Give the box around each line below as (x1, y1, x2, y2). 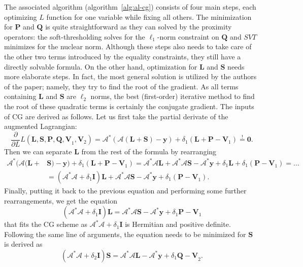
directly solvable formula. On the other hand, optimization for (4, 61, 197, 72)
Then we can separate (4, 146, 72, 156)
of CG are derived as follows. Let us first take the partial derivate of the (4, 111, 228, 121)
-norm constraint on (157, 31, 219, 42)
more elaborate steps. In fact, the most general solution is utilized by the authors (4, 71, 257, 82)
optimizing (4, 11, 37, 22)
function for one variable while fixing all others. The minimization (46, 11, 252, 22)
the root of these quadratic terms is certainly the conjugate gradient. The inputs (4, 101, 254, 111)
